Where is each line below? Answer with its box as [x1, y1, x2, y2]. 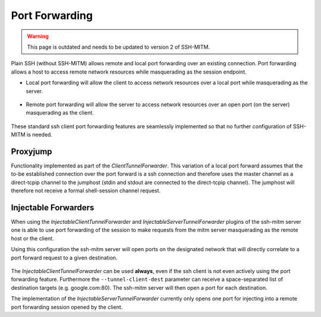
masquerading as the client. [26, 109, 95, 116]
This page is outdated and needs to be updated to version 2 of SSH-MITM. [27, 43, 210, 50]
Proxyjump [11, 146, 53, 157]
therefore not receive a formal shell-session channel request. [11, 187, 160, 194]
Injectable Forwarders [11, 202, 95, 213]
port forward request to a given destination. [11, 254, 118, 261]
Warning [27, 33, 49, 40]
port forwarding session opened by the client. [11, 303, 123, 310]
